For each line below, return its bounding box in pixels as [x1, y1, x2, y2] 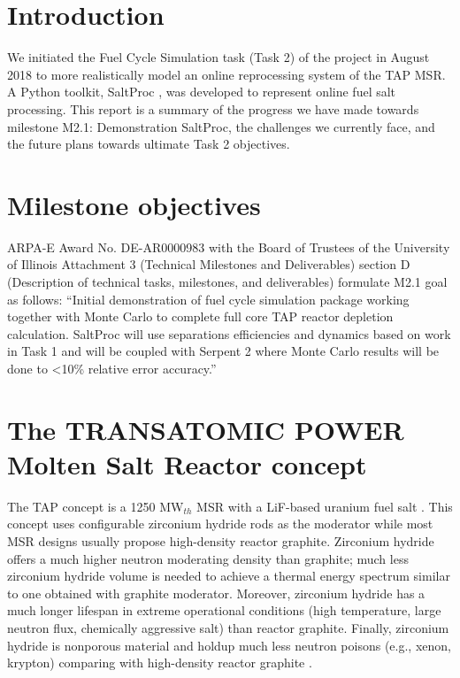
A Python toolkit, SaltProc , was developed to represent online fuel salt [7, 82, 396, 101]
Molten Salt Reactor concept [7, 445, 367, 482]
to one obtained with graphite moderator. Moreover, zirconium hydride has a [7, 583, 425, 602]
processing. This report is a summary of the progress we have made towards [7, 99, 419, 118]
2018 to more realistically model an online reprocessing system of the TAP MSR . [7, 65, 446, 83]
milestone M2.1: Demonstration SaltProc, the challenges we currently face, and [7, 117, 435, 135]
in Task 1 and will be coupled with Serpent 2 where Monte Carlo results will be [7, 342, 440, 360]
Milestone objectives [7, 186, 261, 222]
